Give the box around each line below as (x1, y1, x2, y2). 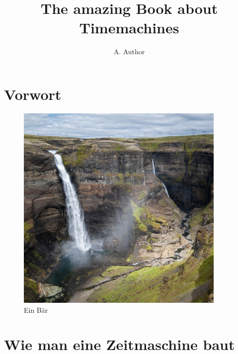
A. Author (113, 46, 145, 57)
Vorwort (4, 84, 62, 104)
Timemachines (79, 17, 179, 38)
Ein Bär (24, 305, 48, 315)
